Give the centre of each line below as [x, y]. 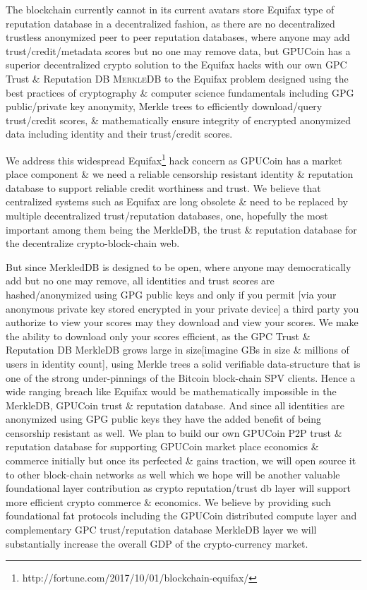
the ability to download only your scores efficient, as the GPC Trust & [158, 336]
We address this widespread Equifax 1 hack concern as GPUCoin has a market [174, 159]
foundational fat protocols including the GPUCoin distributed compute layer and [181, 516]
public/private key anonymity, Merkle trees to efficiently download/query [164, 106]
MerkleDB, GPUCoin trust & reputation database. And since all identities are [175, 405]
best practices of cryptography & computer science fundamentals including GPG [180, 92]
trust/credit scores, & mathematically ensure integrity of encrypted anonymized [178, 120]
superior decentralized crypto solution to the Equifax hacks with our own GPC [176, 65]
